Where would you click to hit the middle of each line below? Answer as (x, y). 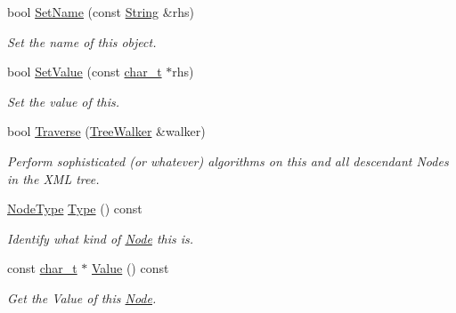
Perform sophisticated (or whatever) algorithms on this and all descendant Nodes (228, 161)
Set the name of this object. (82, 41)
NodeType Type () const (75, 209)
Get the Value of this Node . (82, 297)
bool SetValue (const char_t (85, 72)
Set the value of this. (63, 101)
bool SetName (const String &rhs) (101, 12)
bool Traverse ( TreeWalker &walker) (106, 131)
